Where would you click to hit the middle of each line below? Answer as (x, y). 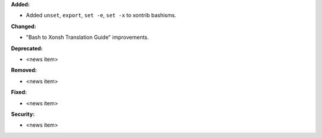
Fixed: (19, 92)
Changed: (24, 26)
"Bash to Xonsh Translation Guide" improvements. (87, 37)
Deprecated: (27, 48)
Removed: (24, 70)
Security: (23, 114)
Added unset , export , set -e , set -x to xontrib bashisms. (101, 16)
